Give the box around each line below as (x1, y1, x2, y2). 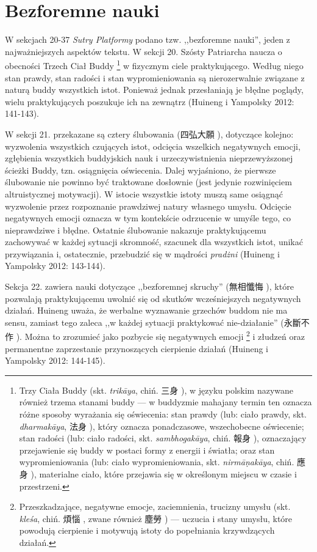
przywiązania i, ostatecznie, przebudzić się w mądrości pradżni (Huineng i (5, 247, 280, 260)
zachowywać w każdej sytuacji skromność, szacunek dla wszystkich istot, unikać (5, 235, 303, 248)
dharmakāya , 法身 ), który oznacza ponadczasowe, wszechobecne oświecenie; (19, 419, 304, 432)
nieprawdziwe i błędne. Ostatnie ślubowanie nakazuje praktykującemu (5, 223, 266, 236)
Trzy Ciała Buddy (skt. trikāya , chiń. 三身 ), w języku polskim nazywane (19, 383, 294, 396)
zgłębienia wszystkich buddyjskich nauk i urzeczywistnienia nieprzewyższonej (5, 152, 293, 164)
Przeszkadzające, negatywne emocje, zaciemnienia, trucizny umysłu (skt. (19, 500, 291, 513)
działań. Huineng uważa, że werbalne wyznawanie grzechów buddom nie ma (5, 304, 288, 317)
